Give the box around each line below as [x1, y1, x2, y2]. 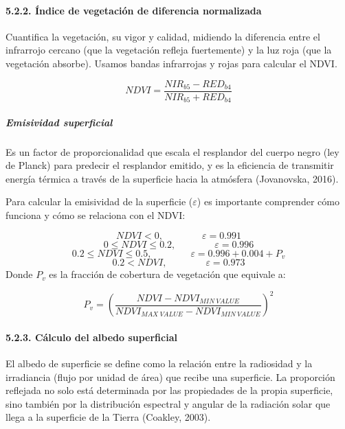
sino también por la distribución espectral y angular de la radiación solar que [5, 396, 331, 410]
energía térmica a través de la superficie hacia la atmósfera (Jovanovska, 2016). [5, 171, 339, 185]
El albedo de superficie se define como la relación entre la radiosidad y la [5, 356, 313, 370]
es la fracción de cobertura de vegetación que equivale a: [49, 267, 286, 281]
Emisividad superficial [5, 115, 113, 129]
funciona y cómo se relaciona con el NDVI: [5, 208, 186, 222]
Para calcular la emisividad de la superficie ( [5, 194, 193, 209]
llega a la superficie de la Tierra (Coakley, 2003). [5, 410, 211, 424]
